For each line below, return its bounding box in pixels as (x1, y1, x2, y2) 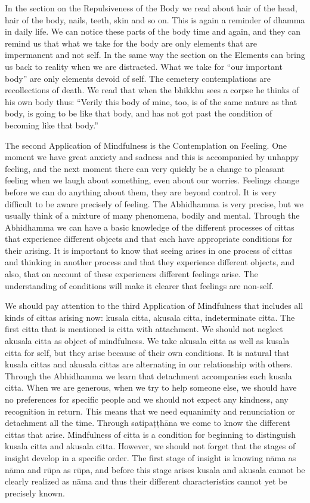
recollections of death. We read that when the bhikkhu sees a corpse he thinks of (5, 84, 299, 96)
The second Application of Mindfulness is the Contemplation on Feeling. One (5, 139, 287, 151)
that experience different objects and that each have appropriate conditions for (5, 232, 293, 245)
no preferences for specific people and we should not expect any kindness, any (5, 393, 289, 405)
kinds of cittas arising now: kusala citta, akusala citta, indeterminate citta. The (5, 311, 295, 323)
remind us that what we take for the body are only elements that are (5, 36, 258, 49)
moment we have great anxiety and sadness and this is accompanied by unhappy (5, 151, 299, 163)
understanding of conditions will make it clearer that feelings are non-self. (5, 279, 274, 292)
